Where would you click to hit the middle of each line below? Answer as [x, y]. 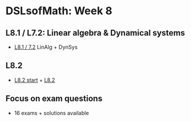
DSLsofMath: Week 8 [59, 11]
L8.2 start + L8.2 [35, 80]
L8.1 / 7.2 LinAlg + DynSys [46, 47]
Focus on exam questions [54, 99]
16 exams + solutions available [51, 113]
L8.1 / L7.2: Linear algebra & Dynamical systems [95, 33]
